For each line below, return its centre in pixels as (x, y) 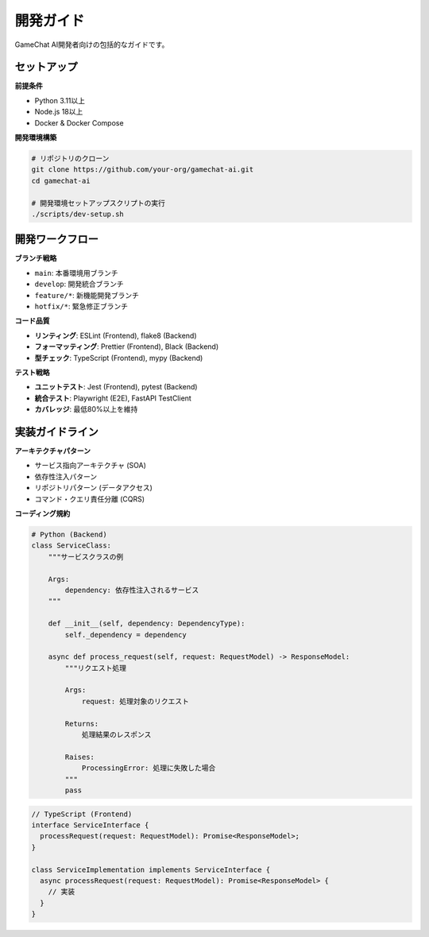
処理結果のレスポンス (116, 735)
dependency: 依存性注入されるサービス (132, 590)
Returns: (82, 724)
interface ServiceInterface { (90, 825)
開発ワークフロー (56, 240)
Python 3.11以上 (60, 100)
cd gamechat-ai (61, 180)
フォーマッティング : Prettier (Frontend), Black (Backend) (127, 347)
